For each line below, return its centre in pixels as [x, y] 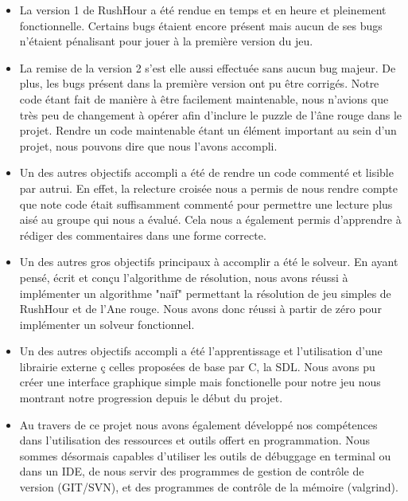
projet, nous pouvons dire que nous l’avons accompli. [148, 145]
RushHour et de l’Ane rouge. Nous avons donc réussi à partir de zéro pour [200, 309]
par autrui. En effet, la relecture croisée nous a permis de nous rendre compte [209, 188]
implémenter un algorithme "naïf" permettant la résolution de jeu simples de [205, 293]
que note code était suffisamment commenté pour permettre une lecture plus [206, 204]
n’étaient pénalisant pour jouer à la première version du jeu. [166, 41]
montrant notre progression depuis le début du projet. [151, 398]
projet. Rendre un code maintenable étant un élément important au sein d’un [208, 130]
